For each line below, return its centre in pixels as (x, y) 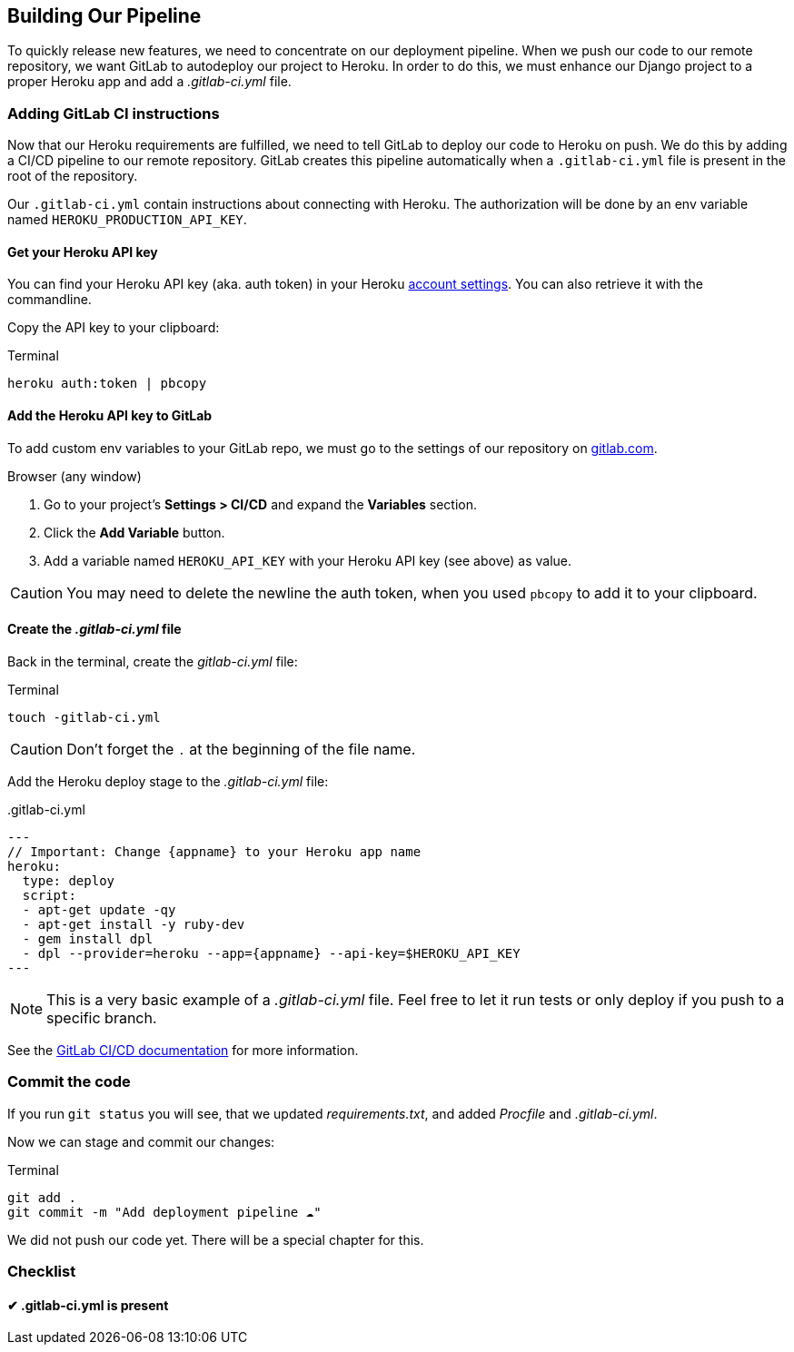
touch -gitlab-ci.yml (84, 717)
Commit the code (69, 1082)
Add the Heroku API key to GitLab (110, 415)
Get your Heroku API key (83, 252)
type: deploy (69, 880)
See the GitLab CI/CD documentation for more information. (183, 1050)
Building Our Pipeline (104, 16)
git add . (42, 1197)
